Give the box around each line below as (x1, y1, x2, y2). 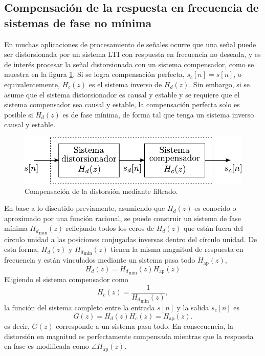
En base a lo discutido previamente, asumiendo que (4, 203, 165, 213)
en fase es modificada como (4, 341, 89, 351)
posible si (4, 109, 33, 120)
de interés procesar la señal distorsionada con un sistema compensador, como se (4, 58, 254, 69)
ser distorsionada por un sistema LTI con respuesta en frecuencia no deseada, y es (4, 49, 261, 60)
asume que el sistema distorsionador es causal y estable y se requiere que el (4, 89, 240, 100)
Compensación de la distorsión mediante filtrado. (25, 185, 178, 196)
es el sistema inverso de (89, 78, 162, 89)
